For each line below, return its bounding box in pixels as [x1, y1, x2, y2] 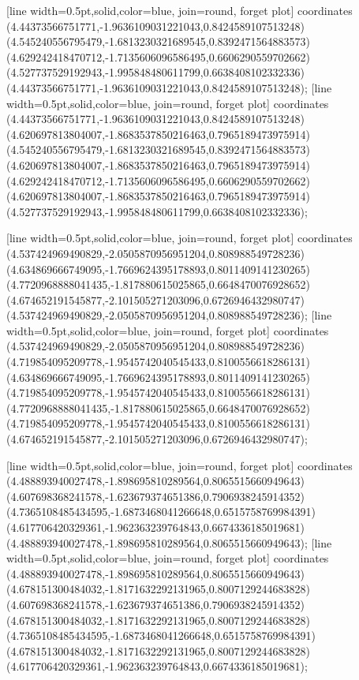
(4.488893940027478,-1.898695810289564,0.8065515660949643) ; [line [6, 534, 332, 551]
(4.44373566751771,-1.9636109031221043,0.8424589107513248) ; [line [6, 79, 332, 95]
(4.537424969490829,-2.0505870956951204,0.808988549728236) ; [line [6, 307, 332, 323]
